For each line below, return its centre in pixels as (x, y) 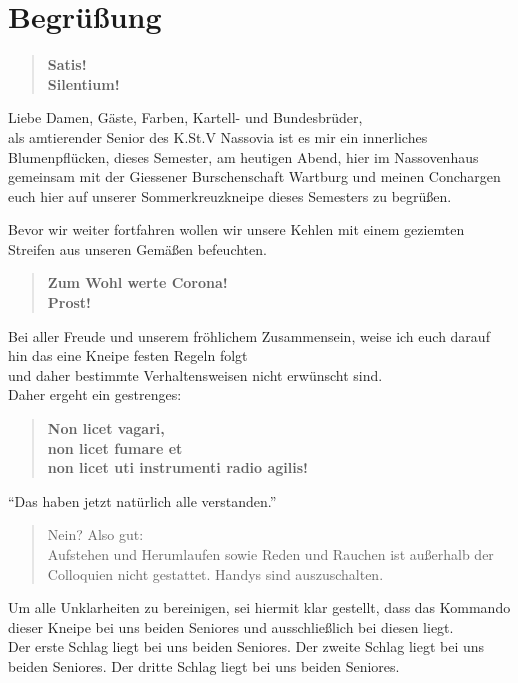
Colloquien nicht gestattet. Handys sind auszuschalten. (215, 573)
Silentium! (83, 83)
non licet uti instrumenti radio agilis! (178, 467)
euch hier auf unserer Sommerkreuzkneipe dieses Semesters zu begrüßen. (230, 195)
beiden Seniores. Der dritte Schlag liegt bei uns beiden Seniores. (204, 665)
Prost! (69, 302)
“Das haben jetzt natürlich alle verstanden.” (142, 500)
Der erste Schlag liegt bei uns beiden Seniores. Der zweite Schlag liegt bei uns (246, 646)
